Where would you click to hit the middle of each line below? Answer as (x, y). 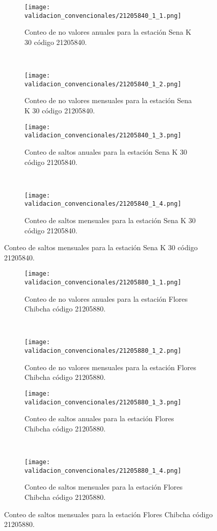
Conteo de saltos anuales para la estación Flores (99, 418)
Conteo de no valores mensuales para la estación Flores (111, 367)
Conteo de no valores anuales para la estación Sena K (108, 32)
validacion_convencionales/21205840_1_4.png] (103, 204)
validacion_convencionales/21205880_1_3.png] (103, 402)
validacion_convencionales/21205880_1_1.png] (103, 283)
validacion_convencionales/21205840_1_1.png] (103, 16)
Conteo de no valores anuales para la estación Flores (106, 298)
